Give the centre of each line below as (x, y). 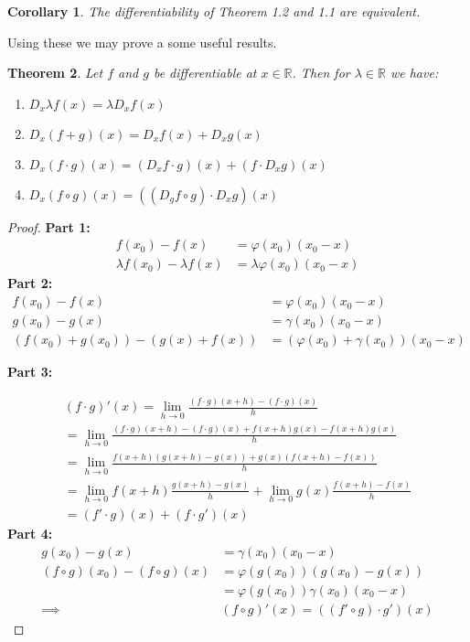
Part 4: (30, 533)
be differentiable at (205, 73)
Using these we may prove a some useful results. (142, 42)
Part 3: (30, 372)
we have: (414, 73)
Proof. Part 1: (49, 226)
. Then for (321, 73)
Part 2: (30, 283)
